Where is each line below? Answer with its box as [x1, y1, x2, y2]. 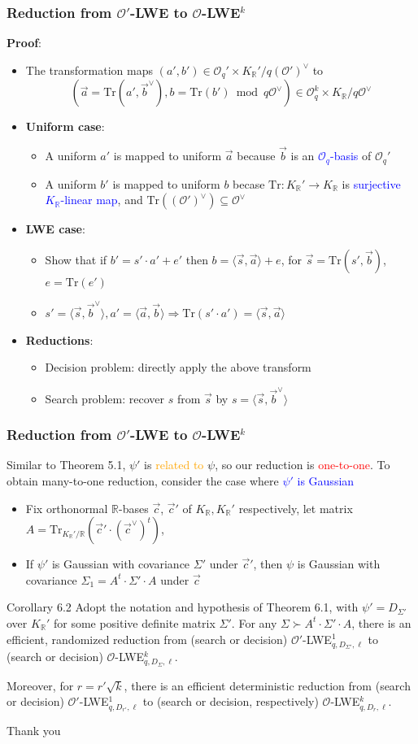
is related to [144, 456, 204, 473]
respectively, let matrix [238, 499, 353, 516]
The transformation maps [25, 61, 153, 78]
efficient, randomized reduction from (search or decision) [7, 630, 288, 647]
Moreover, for [7, 677, 74, 694]
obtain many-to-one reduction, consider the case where [7, 472, 279, 489]
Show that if [45, 250, 107, 268]
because [237, 147, 276, 164]
